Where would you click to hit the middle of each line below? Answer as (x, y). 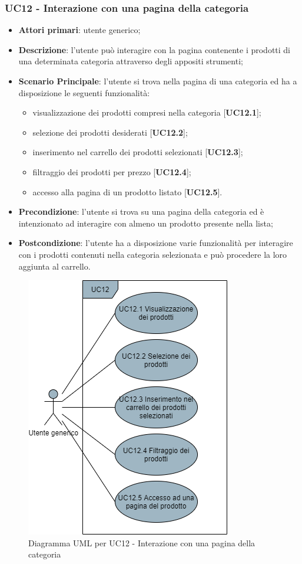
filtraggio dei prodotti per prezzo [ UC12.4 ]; (112, 171)
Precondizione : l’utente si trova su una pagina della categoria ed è (141, 212)
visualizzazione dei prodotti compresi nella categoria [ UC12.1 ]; (147, 112)
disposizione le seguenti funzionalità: (84, 92)
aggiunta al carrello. (54, 266)
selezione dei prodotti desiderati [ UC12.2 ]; (110, 132)
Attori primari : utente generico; (79, 30)
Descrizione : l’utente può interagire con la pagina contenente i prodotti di (155, 49)
